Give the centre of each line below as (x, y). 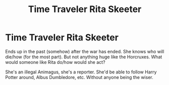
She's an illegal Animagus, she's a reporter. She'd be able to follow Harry (81, 72)
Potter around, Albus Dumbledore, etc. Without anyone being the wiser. (79, 77)
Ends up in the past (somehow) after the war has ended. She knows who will (85, 51)
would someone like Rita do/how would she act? (55, 62)
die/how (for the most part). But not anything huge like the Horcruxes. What (84, 57)
